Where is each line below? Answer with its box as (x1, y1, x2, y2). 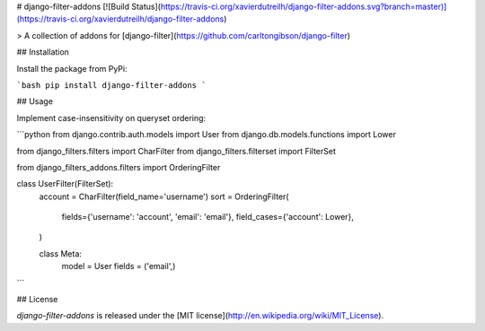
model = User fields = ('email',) (61, 261, 176, 272)
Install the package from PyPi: (16, 63, 128, 74)
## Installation (16, 47, 69, 57)
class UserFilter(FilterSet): (16, 179, 114, 189)
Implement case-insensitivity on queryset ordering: (16, 112, 207, 123)
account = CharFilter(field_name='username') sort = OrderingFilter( (39, 191, 289, 202)
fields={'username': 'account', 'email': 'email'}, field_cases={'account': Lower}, (61, 212, 355, 222)
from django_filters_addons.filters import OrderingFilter (16, 161, 221, 172)
